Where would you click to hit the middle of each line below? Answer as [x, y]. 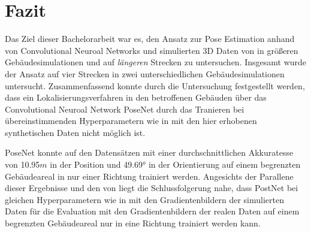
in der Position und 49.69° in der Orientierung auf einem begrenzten [175, 164]
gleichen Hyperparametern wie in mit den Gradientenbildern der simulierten [144, 199]
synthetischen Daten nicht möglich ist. [75, 132]
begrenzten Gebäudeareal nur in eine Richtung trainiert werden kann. [133, 223]
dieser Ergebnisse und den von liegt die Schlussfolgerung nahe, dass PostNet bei [152, 188]
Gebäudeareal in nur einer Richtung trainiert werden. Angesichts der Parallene [149, 176]
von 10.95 [22, 164]
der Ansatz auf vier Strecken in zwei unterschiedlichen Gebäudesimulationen [145, 73]
